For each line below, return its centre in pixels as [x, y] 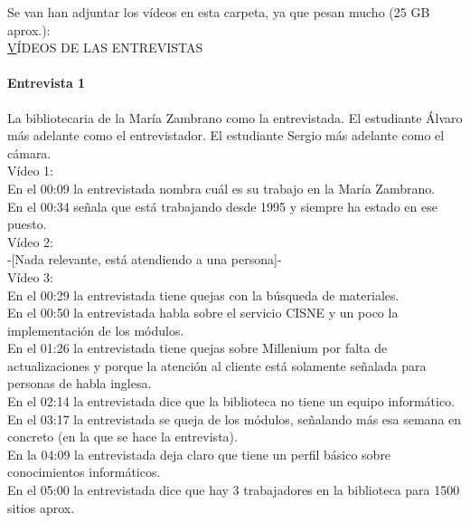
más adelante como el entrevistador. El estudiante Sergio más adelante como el [226, 135]
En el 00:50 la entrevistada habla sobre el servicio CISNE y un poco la [203, 313]
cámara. [29, 152]
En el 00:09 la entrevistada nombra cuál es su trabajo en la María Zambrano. [221, 188]
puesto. [27, 224]
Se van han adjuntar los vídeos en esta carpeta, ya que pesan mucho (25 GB [219, 12]
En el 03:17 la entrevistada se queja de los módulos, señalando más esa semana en [235, 418]
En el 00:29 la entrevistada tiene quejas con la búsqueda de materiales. [203, 295]
